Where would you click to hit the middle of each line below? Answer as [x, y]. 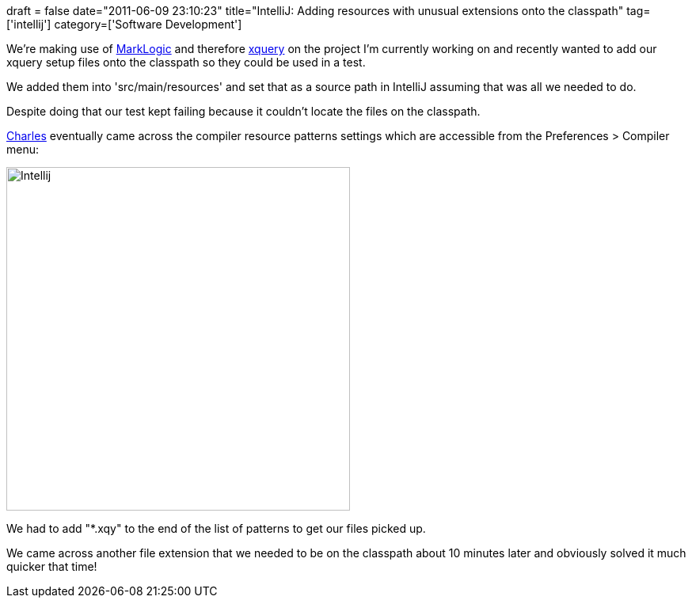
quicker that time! [52, 566]
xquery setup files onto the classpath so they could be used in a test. [186, 62]
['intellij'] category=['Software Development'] [124, 24]
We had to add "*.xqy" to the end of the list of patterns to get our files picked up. [216, 528]
